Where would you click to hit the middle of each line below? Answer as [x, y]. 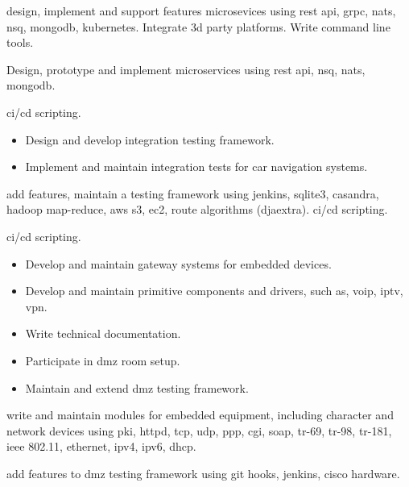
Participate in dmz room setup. [103, 360]
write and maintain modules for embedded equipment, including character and [200, 415]
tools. [20, 42]
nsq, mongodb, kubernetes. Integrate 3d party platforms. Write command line [198, 26]
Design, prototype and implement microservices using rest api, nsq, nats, [186, 69]
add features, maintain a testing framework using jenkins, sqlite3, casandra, [193, 193]
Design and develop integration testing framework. [150, 139]
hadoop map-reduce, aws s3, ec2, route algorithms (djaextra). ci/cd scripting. [197, 209]
